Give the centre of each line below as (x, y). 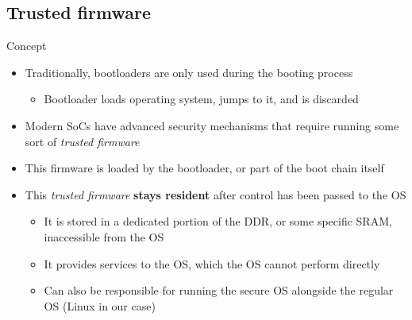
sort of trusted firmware (82, 141)
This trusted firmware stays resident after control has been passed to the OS (216, 194)
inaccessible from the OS (104, 236)
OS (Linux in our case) (100, 305)
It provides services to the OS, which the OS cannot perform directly (212, 263)
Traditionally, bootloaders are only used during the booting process (189, 72)
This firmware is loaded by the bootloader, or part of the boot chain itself (204, 168)
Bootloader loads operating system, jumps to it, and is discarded (201, 99)
